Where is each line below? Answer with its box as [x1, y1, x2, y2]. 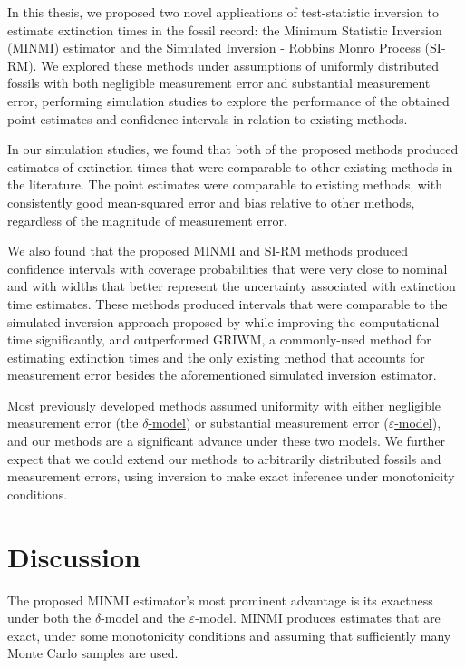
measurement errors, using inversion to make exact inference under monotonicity [7, 467, 455, 486]
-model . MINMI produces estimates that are [195, 608, 441, 627]
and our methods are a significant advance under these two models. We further [7, 431, 446, 450]
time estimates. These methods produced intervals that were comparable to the [7, 294, 448, 313]
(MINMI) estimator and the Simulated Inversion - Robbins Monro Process [7, 38, 421, 57]
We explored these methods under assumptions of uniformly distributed [41, 55, 440, 74]
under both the [7, 608, 92, 627]
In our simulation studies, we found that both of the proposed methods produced [7, 140, 459, 159]
